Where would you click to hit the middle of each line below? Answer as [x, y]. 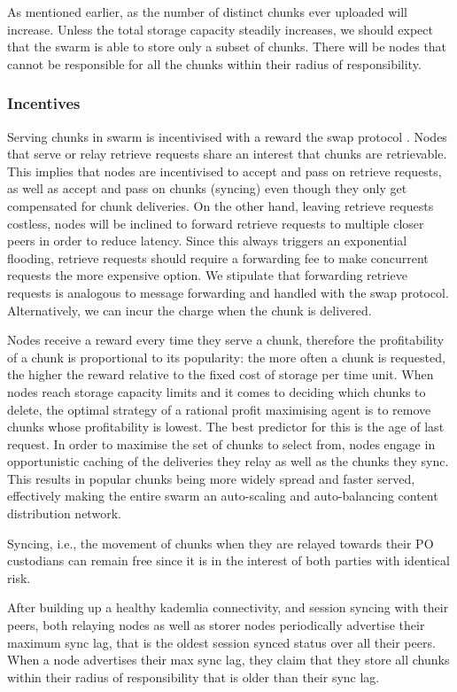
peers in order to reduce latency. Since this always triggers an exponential [207, 241]
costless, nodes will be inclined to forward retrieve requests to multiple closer [216, 223]
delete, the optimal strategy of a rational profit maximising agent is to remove [219, 409]
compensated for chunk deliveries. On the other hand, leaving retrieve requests [221, 205]
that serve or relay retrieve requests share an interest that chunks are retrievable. [227, 154]
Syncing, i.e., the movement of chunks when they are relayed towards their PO [221, 543]
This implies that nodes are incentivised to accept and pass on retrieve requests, [225, 171]
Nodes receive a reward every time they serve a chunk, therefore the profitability [226, 340]
